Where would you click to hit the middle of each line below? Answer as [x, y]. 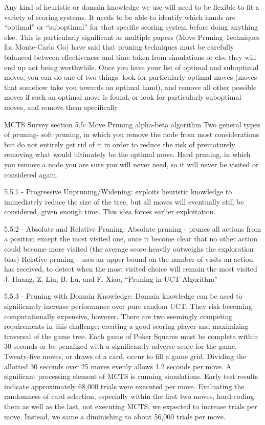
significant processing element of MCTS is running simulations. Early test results [131, 376]
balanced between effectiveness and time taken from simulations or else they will [130, 57]
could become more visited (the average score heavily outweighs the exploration [129, 249]
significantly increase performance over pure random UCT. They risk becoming [128, 306]
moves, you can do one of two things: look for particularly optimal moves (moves [131, 77]
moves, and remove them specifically [61, 107]
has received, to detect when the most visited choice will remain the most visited [131, 269]
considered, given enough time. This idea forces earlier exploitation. [110, 211]
